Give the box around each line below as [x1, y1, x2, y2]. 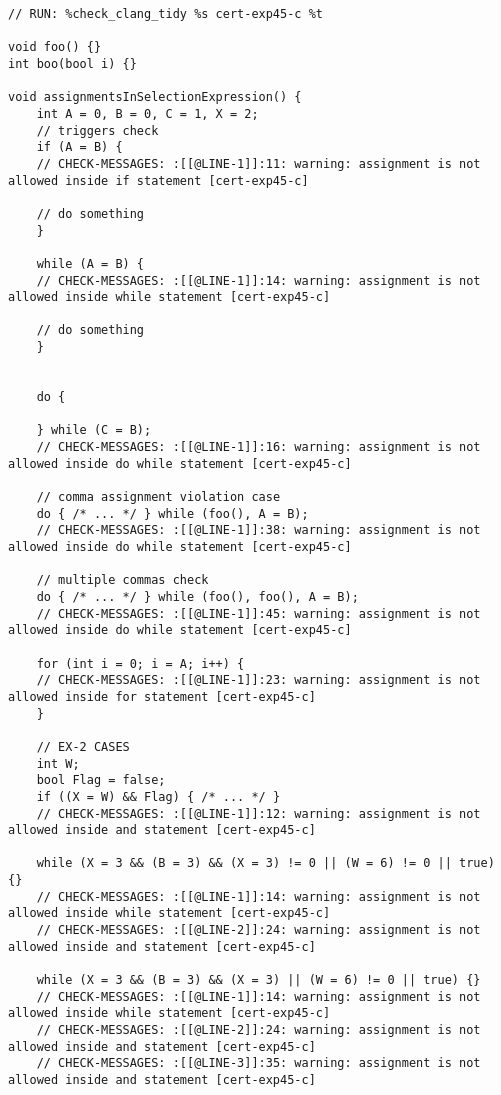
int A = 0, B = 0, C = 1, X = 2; [36, 106, 259, 121]
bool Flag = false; [36, 773, 166, 788]
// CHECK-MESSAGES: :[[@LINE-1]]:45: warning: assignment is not [36, 606, 481, 621]
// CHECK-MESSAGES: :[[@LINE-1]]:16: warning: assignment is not [36, 440, 481, 455]
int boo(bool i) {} [8, 56, 137, 71]
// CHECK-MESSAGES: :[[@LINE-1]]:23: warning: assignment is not [36, 673, 481, 688]
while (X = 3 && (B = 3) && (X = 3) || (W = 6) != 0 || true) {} [36, 973, 481, 988]
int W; [36, 756, 80, 771]
